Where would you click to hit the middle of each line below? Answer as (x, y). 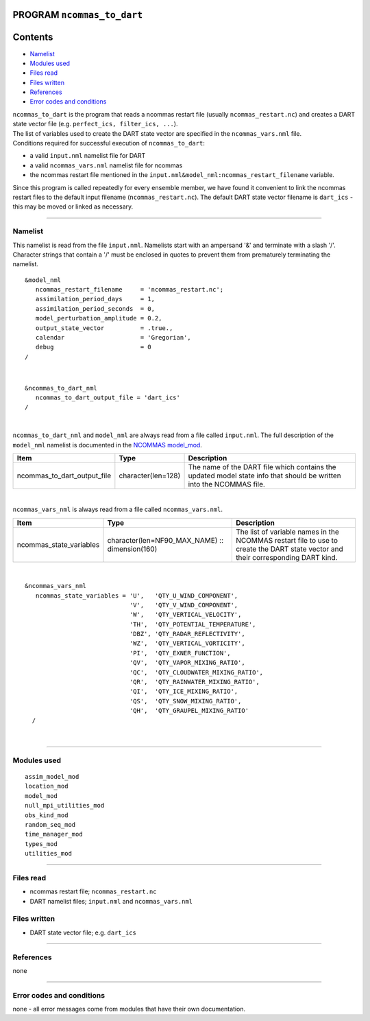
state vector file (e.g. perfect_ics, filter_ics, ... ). (95, 124)
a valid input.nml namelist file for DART (88, 156)
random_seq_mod (50, 824)
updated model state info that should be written (265, 476)
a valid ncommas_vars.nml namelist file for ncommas (106, 165)
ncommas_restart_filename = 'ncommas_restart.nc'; (129, 290)
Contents (33, 37)
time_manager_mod (54, 834)
